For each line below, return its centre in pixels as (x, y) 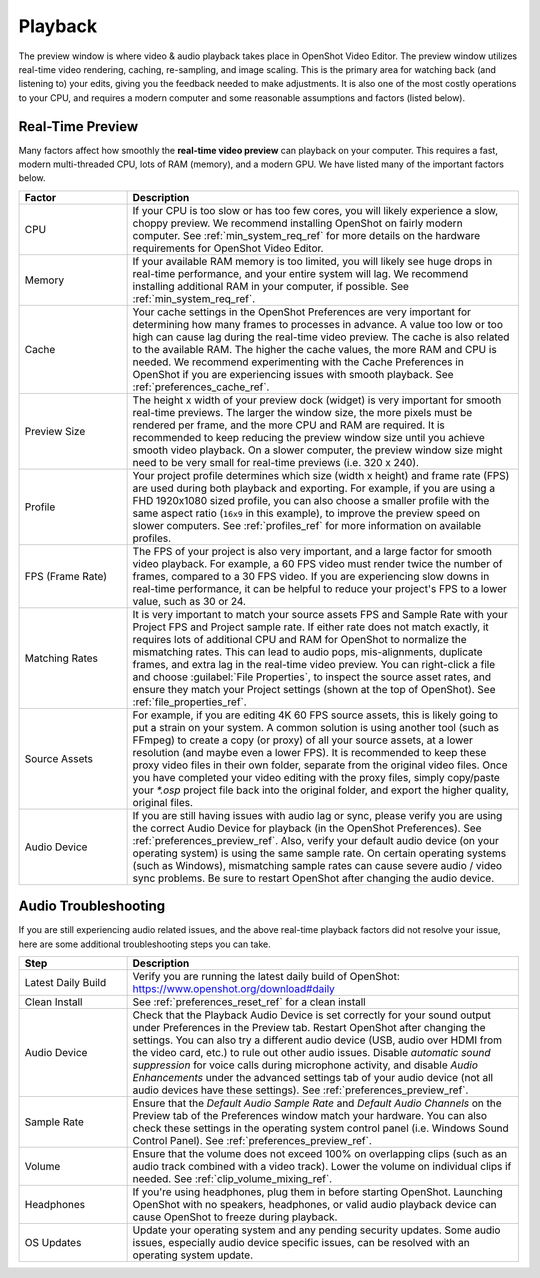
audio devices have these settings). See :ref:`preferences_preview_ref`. (300, 1090)
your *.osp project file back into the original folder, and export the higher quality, (321, 790)
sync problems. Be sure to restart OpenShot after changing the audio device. (313, 878)
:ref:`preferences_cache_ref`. (201, 387)
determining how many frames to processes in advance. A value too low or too (318, 324)
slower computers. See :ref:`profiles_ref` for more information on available (307, 525)
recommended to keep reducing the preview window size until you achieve (308, 437)
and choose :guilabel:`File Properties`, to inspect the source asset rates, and (312, 677)
